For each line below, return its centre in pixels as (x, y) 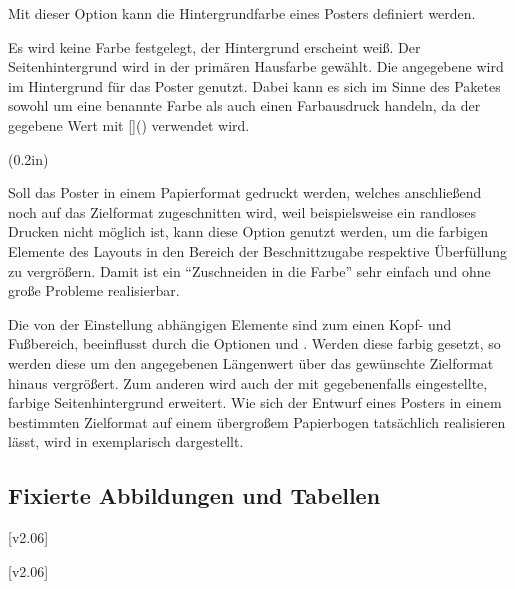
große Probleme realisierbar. (94, 290)
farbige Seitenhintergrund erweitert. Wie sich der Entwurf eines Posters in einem (255, 402)
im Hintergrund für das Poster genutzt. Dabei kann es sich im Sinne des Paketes (254, 85)
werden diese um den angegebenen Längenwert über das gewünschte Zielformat (251, 362)
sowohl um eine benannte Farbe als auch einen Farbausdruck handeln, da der (244, 105)
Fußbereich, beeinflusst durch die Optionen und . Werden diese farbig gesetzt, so (254, 343)
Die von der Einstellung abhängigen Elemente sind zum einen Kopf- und (230, 323)
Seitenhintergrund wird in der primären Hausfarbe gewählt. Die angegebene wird (256, 66)
